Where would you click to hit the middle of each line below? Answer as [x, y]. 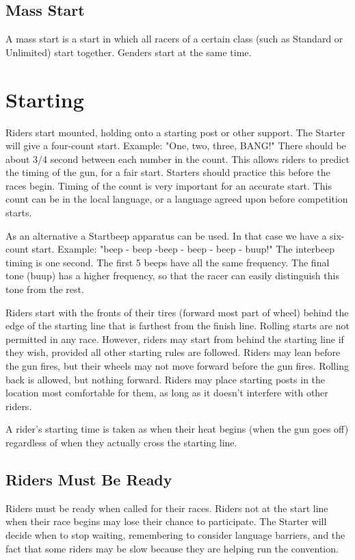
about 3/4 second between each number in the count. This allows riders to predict [177, 158]
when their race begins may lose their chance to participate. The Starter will [166, 521]
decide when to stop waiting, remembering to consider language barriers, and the [175, 534]
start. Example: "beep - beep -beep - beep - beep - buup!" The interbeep [183, 249]
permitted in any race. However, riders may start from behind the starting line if [175, 339]
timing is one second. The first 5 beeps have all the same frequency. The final [168, 262]
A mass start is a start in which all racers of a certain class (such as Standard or [174, 39]
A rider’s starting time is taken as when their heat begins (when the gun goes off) [177, 429]
